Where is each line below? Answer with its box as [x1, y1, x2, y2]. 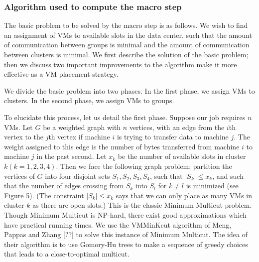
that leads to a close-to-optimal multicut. [4, 249, 129, 259]
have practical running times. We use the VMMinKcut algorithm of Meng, [4, 219, 232, 230]
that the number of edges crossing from [4, 180, 124, 191]
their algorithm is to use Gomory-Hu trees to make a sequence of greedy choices [4, 239, 248, 249]
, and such [212, 170, 244, 181]
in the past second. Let [36, 151, 107, 161]
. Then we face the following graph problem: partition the [56, 160, 232, 171]
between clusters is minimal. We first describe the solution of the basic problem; [4, 49, 249, 59]
